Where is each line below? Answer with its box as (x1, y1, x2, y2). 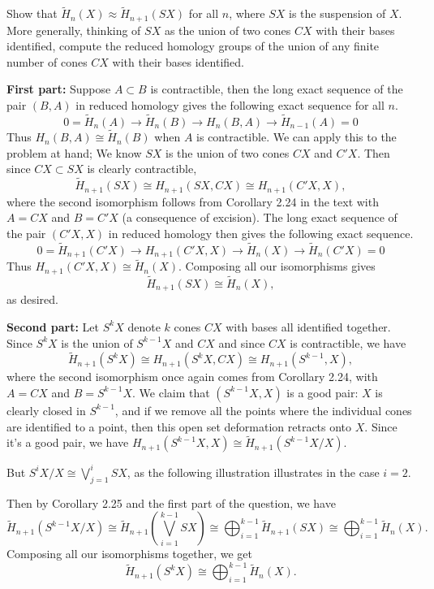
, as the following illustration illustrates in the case (127, 463, 380, 480)
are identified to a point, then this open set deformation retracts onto (6, 418, 352, 435)
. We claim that (132, 383, 210, 401)
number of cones (6, 53, 88, 70)
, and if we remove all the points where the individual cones (114, 401, 412, 418)
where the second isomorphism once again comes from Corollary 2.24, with (6, 368, 378, 385)
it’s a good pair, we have (6, 434, 129, 451)
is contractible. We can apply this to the (196, 128, 397, 145)
